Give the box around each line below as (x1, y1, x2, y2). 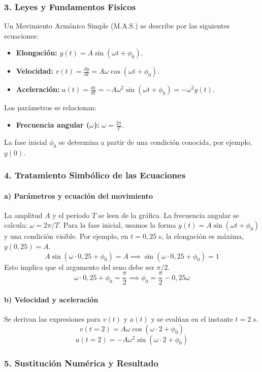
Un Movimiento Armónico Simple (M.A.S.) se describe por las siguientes (4, 20, 230, 31)
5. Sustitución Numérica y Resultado (4, 356, 158, 369)
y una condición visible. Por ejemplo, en (4, 231, 128, 241)
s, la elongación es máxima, (158, 231, 244, 241)
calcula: (4, 220, 27, 230)
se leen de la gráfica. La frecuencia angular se (98, 209, 239, 220)
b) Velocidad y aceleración (4, 294, 99, 304)
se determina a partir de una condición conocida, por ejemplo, (59, 136, 252, 147)
